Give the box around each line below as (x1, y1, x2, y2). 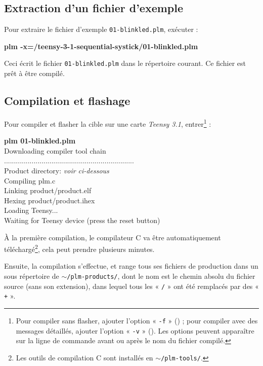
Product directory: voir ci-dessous (4, 165, 109, 175)
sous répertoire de (4, 270, 59, 281)
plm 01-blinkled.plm (4, 135, 76, 146)
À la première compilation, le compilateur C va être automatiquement (4, 232, 221, 242)
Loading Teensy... (4, 205, 58, 215)
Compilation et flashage (4, 93, 130, 108)
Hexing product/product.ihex (4, 195, 95, 205)
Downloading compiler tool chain (4, 145, 106, 156)
